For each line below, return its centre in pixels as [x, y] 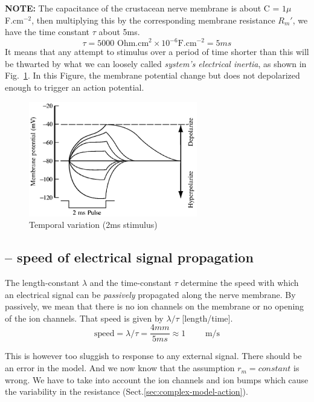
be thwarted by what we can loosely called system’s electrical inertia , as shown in [156, 63]
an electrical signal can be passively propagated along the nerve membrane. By [150, 294]
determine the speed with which [240, 283]
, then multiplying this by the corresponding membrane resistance [153, 20]
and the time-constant [130, 283]
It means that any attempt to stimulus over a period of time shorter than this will [157, 52]
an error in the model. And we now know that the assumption [120, 368]
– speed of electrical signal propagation [129, 257]
